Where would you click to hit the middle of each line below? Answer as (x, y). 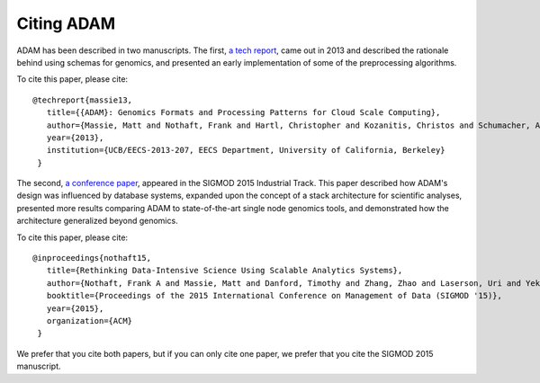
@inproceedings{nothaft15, (92, 258)
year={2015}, (75, 308)
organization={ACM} (90, 321)
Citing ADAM (66, 23)
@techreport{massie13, (83, 100)
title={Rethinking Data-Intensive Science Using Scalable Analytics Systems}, (225, 271)
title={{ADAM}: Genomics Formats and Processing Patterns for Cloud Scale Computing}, (243, 113)
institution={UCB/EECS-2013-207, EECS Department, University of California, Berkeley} (246, 150)
